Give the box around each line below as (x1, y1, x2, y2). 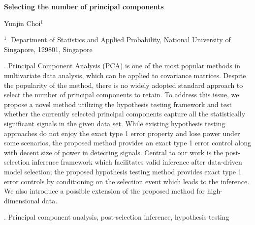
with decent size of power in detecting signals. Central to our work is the (4, 147, 223, 157)
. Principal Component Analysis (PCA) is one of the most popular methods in (4, 60, 240, 71)
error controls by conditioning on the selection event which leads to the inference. (4, 176, 250, 186)
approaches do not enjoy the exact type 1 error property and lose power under (4, 128, 240, 138)
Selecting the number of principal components (4, 1, 164, 11)
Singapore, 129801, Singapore (4, 44, 93, 54)
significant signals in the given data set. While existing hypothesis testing (4, 118, 225, 128)
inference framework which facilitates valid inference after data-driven (32, 157, 242, 167)
